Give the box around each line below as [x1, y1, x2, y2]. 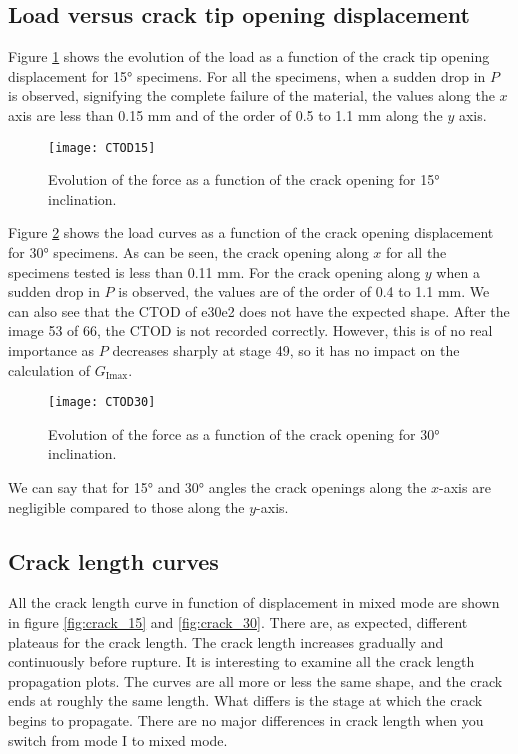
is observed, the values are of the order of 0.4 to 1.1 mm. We [118, 281, 490, 302]
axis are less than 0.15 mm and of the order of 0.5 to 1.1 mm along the [8, 104, 443, 125]
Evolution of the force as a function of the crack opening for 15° [48, 169, 440, 190]
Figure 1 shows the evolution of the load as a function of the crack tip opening [8, 46, 490, 67]
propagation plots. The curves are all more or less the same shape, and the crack [8, 670, 503, 691]
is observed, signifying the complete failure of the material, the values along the [8, 85, 495, 106]
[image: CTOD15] [48, 140, 156, 155]
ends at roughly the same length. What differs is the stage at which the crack [8, 690, 483, 711]
